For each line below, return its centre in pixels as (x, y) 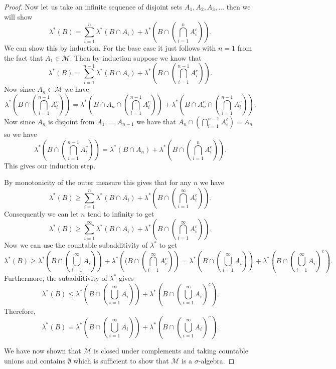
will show (18, 16)
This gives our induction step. (50, 165)
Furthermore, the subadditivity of (56, 278)
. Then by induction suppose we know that (136, 57)
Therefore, (20, 311)
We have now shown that (43, 351)
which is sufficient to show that (121, 360)
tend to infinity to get (121, 213)
